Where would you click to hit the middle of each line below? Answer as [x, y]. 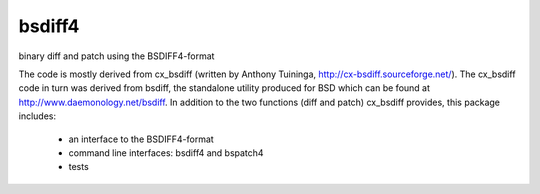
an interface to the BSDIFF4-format [141, 139]
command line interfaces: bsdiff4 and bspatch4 [166, 152]
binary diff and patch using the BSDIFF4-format [116, 56]
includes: [37, 116]
